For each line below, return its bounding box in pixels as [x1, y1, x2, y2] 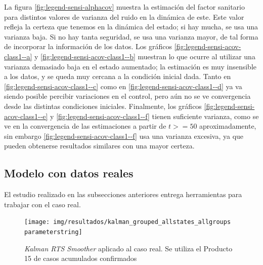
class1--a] [4, 51, 32, 61]
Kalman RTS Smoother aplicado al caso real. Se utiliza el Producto [24, 243, 233, 253]
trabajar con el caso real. [4, 199, 81, 209]
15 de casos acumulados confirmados [24, 253, 137, 263]
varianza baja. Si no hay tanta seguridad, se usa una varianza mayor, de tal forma [4, 31, 258, 42]
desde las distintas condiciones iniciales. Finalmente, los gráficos [4, 100, 202, 111]
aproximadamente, [199, 121, 256, 131]
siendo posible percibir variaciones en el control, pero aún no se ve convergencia [4, 91, 251, 101]
